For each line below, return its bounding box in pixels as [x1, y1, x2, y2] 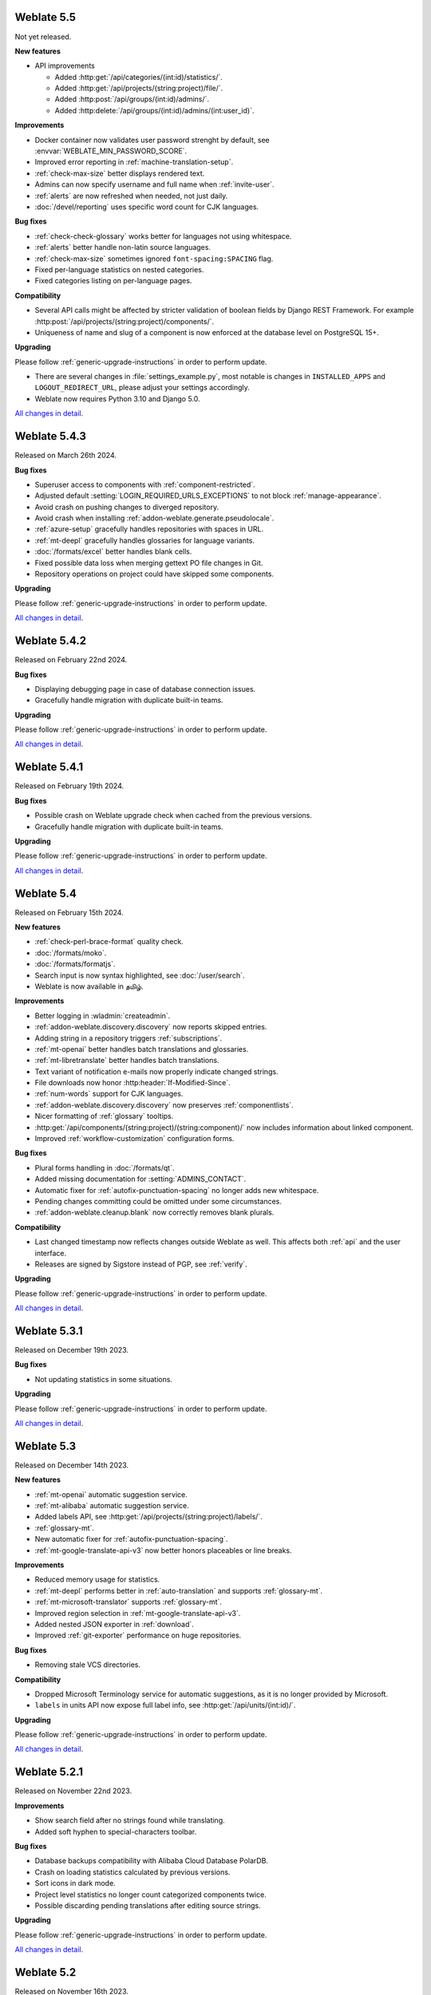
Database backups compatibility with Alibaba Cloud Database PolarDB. [34, 1856, 269, 1866]
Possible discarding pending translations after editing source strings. [34, 1900, 261, 1910]
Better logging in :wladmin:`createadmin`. [34, 1010, 171, 1021]
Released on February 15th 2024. [14, 907, 124, 917]
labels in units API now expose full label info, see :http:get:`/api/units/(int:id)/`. [34, 1701, 296, 1710]
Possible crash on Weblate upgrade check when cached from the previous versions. [34, 811, 313, 820]
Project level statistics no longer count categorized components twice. [34, 1890, 267, 1899]
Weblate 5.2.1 [14, 1765, 84, 1779]
